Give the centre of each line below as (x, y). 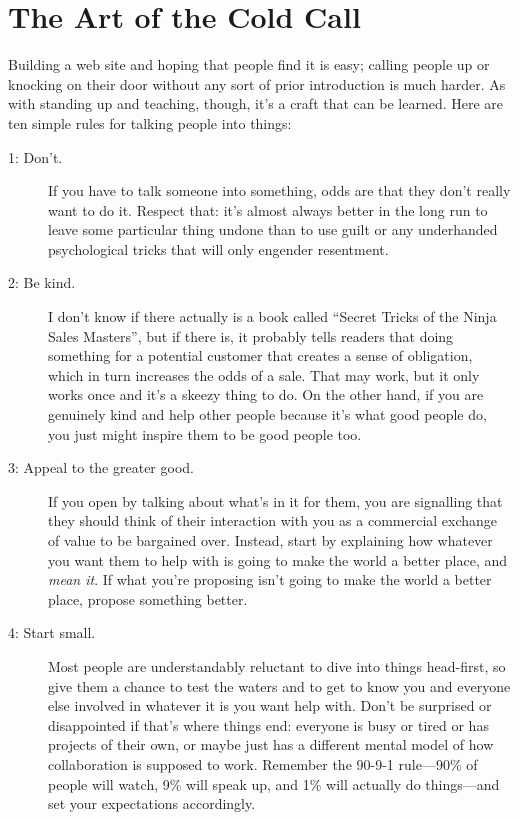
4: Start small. (52, 632)
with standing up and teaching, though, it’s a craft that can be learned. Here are (256, 103)
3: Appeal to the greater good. (101, 467)
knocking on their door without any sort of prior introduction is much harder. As (257, 83)
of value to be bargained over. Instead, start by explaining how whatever (270, 540)
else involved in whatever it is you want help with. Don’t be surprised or (270, 705)
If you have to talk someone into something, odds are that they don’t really (279, 190)
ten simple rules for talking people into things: (150, 122)
